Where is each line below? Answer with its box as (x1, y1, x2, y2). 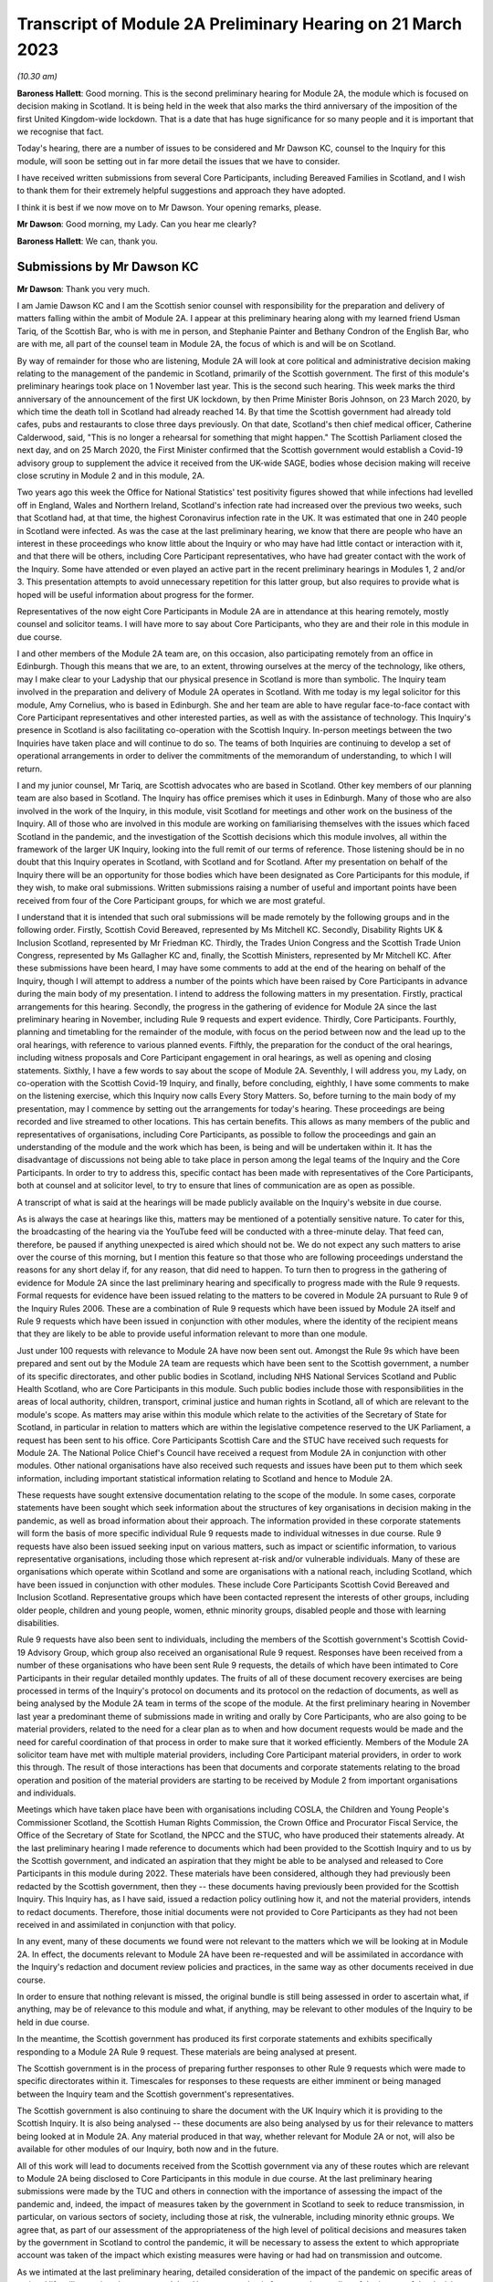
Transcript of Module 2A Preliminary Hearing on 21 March (16, 14, 463, 34)
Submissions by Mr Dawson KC (16, 259, 200, 275)
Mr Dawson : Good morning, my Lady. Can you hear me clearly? (16, 219, 257, 230)
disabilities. (16, 1617, 59, 1628)
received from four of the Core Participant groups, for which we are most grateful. (16, 895, 326, 905)
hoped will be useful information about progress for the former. (16, 589, 255, 600)
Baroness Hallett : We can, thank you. (16, 236, 159, 246)
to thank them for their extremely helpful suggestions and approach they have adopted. (16, 185, 346, 196)
